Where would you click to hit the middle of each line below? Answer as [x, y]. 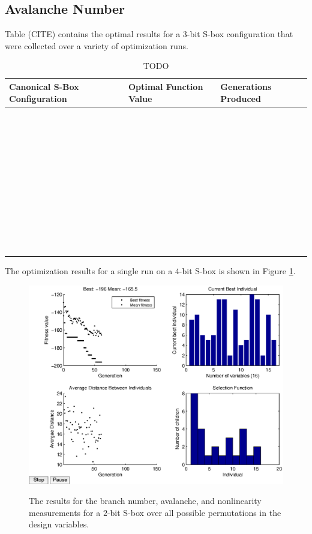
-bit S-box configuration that [240, 34]
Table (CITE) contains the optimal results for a [93, 34]
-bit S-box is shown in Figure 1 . [237, 271]
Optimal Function [166, 86]
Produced [241, 98]
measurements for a [65, 512]
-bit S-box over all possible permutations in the [194, 512]
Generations [246, 86]
